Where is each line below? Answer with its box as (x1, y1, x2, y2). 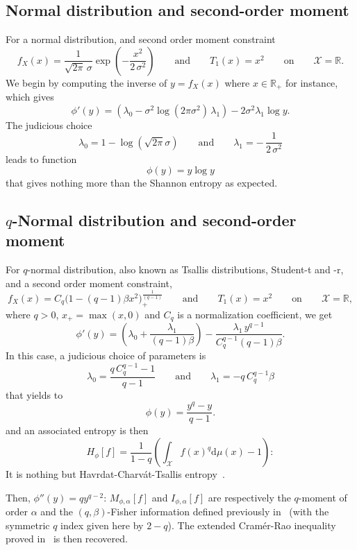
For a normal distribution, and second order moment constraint (6, 32, 276, 46)
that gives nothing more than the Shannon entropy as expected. (6, 175, 278, 190)
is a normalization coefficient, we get (177, 307, 333, 321)
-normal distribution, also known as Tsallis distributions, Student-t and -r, (27, 262, 344, 277)
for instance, (285, 75, 338, 89)
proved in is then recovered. (6, 531, 128, 546)
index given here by (60, 517, 144, 532)
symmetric (6, 517, 50, 532)
